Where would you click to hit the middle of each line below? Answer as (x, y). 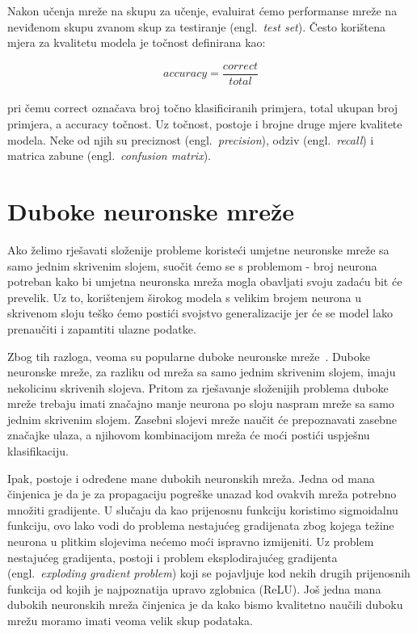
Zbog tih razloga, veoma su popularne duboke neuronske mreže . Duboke (189, 356)
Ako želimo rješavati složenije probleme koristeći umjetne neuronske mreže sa (198, 249)
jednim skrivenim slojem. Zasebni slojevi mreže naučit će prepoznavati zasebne (202, 419)
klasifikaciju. (38, 451)
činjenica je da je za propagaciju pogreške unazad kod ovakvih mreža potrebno (202, 494)
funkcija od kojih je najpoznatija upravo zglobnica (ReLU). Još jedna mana (194, 588)
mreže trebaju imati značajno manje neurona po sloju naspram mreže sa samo (201, 403)
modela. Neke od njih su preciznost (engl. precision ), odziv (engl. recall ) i (191, 139)
